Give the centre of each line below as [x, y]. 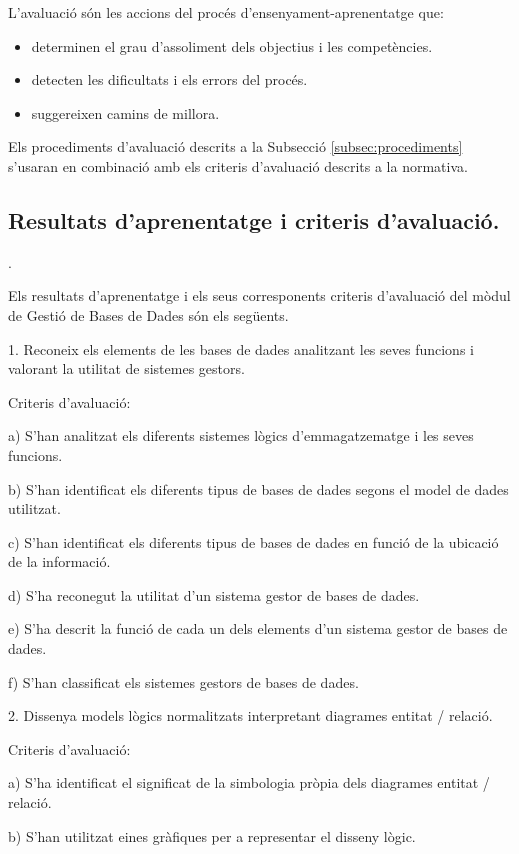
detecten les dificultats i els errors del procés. [169, 79]
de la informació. [59, 561]
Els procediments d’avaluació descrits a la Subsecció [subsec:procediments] [235, 146]
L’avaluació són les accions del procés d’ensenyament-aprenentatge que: [226, 12]
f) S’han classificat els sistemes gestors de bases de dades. [183, 681]
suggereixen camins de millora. [125, 112]
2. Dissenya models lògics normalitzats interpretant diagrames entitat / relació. [250, 715]
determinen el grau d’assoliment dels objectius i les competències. [232, 45]
